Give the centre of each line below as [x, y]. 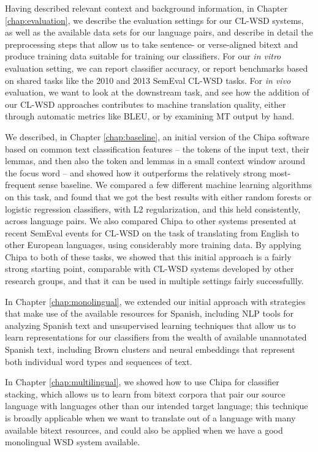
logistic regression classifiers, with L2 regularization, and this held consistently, [153, 209]
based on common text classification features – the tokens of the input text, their [157, 149]
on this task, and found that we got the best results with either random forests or [158, 196]
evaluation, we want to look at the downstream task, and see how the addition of [157, 92]
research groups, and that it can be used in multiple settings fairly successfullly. [154, 281]
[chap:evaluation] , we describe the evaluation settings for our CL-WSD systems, [154, 20]
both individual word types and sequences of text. [99, 361]
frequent [21, 185]
